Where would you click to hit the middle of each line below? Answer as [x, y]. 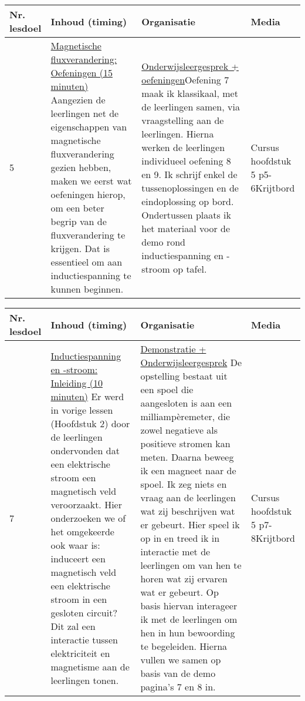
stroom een [73, 477]
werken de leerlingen [183, 147]
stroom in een [79, 599]
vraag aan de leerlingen [188, 497]
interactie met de [175, 551]
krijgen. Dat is [80, 248]
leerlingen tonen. [85, 680]
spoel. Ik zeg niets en [184, 484]
